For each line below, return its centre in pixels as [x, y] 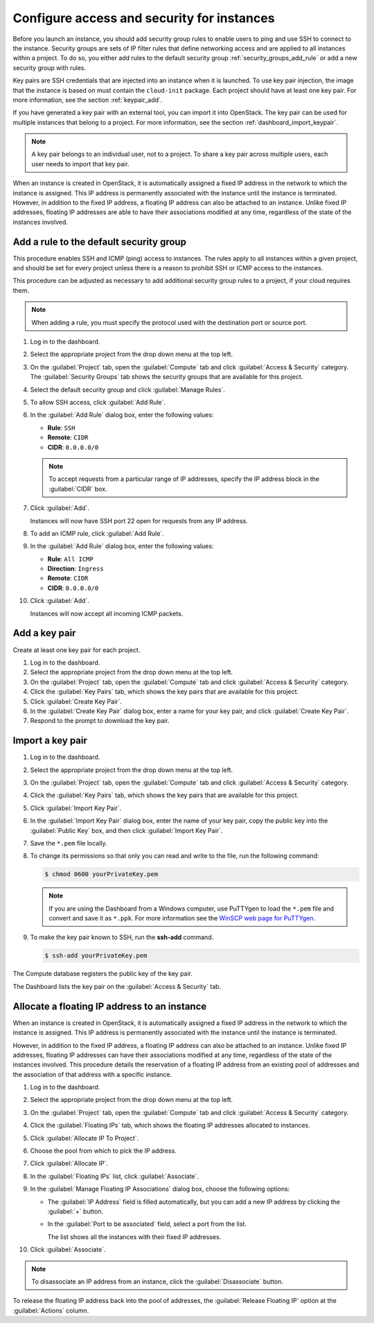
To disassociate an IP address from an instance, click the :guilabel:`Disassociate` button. [158, 1281]
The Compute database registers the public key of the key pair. [103, 974]
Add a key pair [44, 633]
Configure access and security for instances [144, 18]
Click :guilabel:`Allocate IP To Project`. [84, 1138]
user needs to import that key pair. [80, 164]
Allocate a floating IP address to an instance [110, 1006]
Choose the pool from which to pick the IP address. [103, 1151]
